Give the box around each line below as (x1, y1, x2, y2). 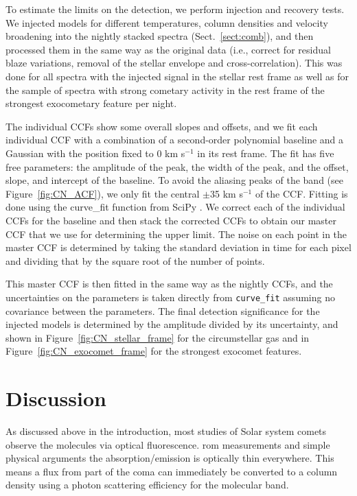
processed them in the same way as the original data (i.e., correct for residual (5, 42, 331, 56)
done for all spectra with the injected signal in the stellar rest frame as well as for (5, 69, 349, 83)
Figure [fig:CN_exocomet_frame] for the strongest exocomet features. (5, 344, 302, 358)
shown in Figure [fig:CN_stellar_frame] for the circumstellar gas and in (5, 330, 310, 344)
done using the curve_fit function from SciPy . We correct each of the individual (5, 200, 345, 214)
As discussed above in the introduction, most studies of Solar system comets (5, 424, 327, 438)
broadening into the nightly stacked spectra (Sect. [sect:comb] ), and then (5, 29, 314, 43)
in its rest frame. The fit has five (197, 145, 334, 160)
